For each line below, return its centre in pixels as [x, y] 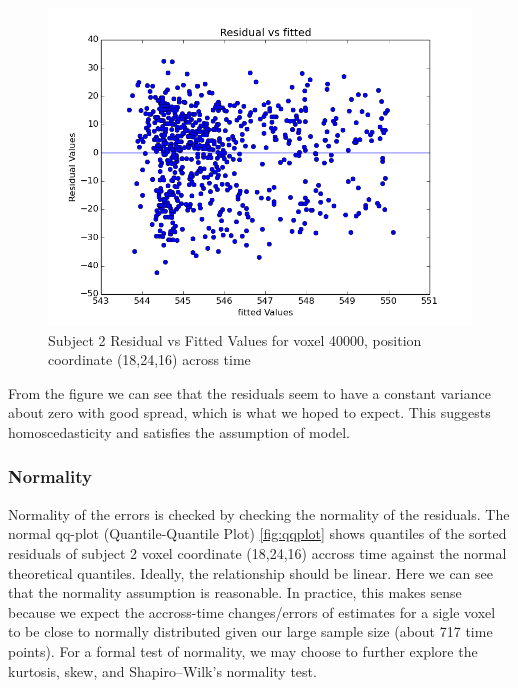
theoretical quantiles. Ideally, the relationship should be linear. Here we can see [251, 572]
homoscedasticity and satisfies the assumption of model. [179, 431]
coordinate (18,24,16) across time [149, 359]
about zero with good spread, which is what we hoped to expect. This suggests [249, 412]
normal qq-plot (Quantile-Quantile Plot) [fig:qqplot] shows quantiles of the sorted [257, 533]
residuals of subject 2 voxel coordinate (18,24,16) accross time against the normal [257, 552]
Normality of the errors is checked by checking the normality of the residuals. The [259, 513]
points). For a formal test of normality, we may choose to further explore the [243, 650]
